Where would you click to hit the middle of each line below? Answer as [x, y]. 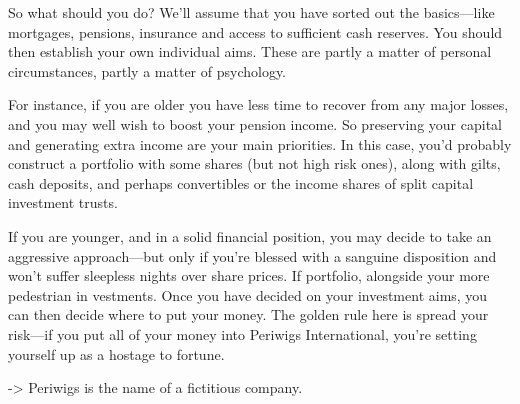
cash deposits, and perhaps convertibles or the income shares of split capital [241, 182]
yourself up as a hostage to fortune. [116, 353]
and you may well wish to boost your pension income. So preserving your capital [255, 123]
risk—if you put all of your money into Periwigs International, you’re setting [242, 333]
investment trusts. [63, 202]
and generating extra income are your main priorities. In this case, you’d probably [260, 143]
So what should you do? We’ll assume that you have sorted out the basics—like [251, 12]
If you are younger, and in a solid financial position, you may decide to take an [250, 235]
